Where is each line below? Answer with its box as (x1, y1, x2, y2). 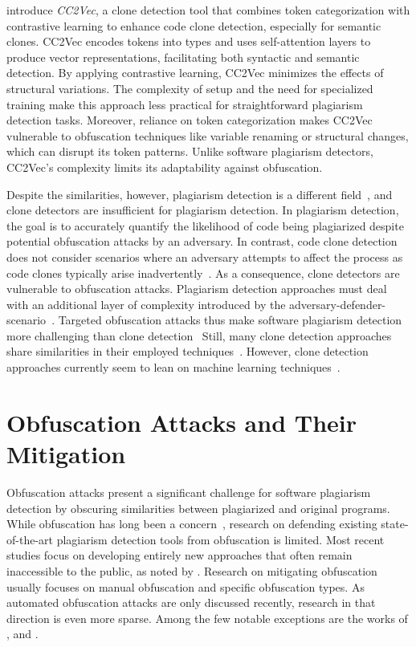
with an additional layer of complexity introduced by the (6, 295, 286, 312)
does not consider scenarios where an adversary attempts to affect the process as (6, 248, 403, 265)
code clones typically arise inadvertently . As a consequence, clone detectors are (6, 264, 400, 281)
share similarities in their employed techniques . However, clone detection (6, 343, 369, 360)
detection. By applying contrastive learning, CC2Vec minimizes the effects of (6, 64, 384, 81)
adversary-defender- (289, 295, 386, 312)
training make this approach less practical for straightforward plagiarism (6, 96, 363, 112)
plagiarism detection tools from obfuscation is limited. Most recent (56, 531, 385, 547)
